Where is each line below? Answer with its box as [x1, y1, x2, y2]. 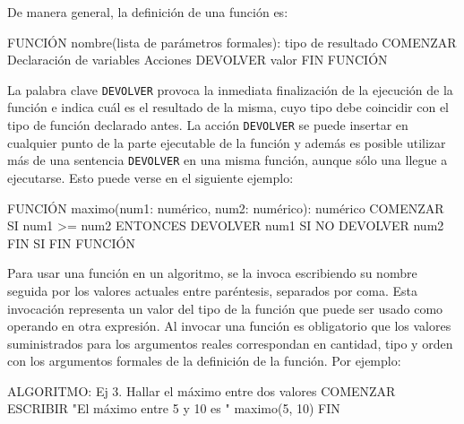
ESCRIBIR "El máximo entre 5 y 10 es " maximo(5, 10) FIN [7, 399, 340, 418]
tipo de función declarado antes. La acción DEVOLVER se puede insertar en [7, 116, 408, 134]
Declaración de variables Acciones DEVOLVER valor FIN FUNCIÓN [7, 50, 388, 69]
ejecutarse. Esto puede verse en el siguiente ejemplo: [7, 168, 294, 186]
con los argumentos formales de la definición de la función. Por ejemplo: [7, 351, 401, 370]
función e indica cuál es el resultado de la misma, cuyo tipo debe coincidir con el [7, 98, 450, 117]
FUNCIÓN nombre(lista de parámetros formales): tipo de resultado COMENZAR [7, 32, 457, 51]
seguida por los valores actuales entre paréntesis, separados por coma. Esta [7, 281, 418, 299]
